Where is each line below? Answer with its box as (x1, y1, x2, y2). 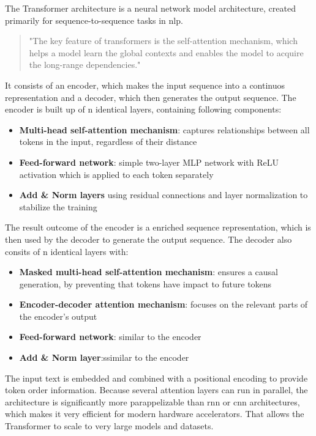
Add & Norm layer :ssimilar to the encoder (19, 351, 189, 364)
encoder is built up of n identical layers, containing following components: (5, 103, 282, 116)
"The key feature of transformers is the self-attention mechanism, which (29, 34, 298, 47)
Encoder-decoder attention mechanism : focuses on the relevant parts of (19, 298, 308, 311)
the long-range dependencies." (29, 58, 141, 71)
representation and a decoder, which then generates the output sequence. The (5, 91, 296, 103)
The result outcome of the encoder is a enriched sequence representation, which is (5, 221, 311, 234)
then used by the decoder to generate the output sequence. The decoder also (5, 232, 292, 245)
